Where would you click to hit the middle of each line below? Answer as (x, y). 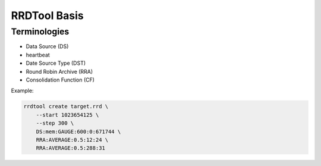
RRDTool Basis (47, 15)
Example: (22, 91)
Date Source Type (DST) (56, 63)
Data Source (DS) (47, 46)
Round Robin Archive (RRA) (59, 71)
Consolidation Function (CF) (60, 80)
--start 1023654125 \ (67, 115)
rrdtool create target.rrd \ (66, 107)
